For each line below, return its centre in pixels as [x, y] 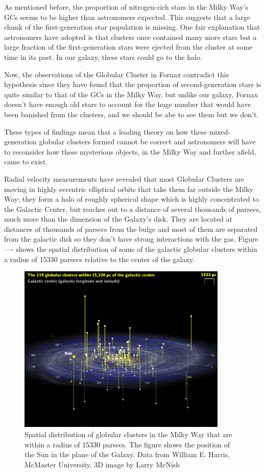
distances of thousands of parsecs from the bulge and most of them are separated [131, 229]
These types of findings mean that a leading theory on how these [105, 131]
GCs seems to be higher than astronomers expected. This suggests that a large [127, 17]
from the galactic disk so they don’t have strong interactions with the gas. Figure [131, 239]
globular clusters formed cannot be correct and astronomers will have [147, 142]
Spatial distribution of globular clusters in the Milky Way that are [128, 434]
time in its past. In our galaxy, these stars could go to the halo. [103, 57]
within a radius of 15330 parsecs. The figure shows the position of [127, 444]
